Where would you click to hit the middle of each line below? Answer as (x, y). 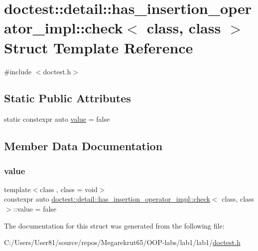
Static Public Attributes (67, 98)
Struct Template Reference (99, 47)
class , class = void (69, 189)
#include (18, 71)
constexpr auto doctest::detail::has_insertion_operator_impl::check (107, 199)
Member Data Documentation (83, 146)
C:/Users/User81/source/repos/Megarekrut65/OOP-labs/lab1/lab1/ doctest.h (122, 242)
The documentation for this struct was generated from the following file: (114, 225)
